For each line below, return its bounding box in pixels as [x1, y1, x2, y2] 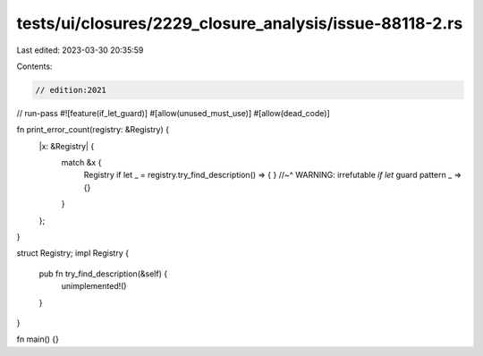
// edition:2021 [35, 85, 107, 95]
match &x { [61, 157, 102, 168]
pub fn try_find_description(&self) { [38, 268, 168, 279]
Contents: [16, 61, 53, 72]
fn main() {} [16, 334, 60, 344]
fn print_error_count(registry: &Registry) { [16, 124, 170, 135]
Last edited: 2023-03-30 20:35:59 [16, 45, 144, 55]
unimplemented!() [61, 281, 127, 292]
